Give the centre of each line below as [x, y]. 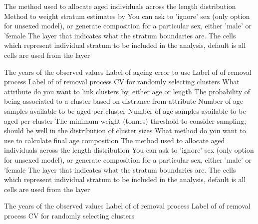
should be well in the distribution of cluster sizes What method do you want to [125, 130]
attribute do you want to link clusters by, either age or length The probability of [127, 91]
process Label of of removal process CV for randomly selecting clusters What [122, 82]
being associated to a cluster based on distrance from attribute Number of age [124, 101]
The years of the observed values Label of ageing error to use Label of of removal [128, 72]
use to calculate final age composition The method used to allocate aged [115, 140]
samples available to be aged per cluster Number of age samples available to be [125, 111]
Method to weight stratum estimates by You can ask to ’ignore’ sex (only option [127, 16]
